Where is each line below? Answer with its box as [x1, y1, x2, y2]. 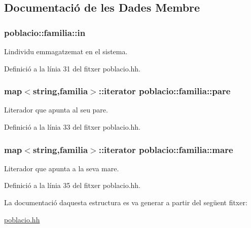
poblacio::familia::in [4, 26, 86, 39]
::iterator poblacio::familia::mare [98, 143, 233, 156]
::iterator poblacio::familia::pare [98, 85, 231, 97]
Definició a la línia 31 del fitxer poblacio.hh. [4, 63, 140, 73]
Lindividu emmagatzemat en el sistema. [4, 46, 128, 56]
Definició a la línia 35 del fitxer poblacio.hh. [4, 180, 140, 191]
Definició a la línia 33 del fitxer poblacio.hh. [4, 122, 140, 132]
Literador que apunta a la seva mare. [4, 163, 119, 173]
